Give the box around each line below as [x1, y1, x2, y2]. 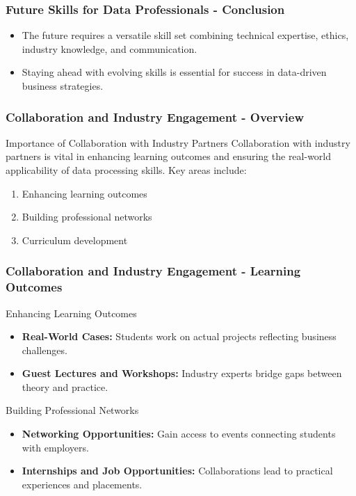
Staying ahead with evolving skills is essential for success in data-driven [22, 65, 327, 79]
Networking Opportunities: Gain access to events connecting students [22, 426, 336, 441]
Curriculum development [22, 232, 128, 247]
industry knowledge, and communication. [22, 41, 197, 56]
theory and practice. [22, 379, 108, 394]
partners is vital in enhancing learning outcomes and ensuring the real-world [6, 149, 332, 163]
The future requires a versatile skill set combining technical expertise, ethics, [22, 28, 349, 42]
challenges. [22, 342, 67, 357]
